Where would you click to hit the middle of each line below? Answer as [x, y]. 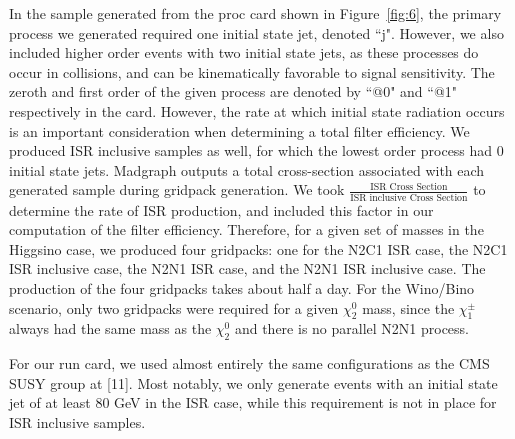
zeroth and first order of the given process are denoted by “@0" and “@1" [233, 91]
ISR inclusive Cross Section [409, 197]
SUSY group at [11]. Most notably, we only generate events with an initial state [253, 382]
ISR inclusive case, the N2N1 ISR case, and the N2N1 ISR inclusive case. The [247, 268]
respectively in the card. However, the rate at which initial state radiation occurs [257, 110]
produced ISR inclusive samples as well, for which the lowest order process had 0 [256, 150]
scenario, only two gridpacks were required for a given [174, 307]
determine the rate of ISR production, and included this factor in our [221, 209]
